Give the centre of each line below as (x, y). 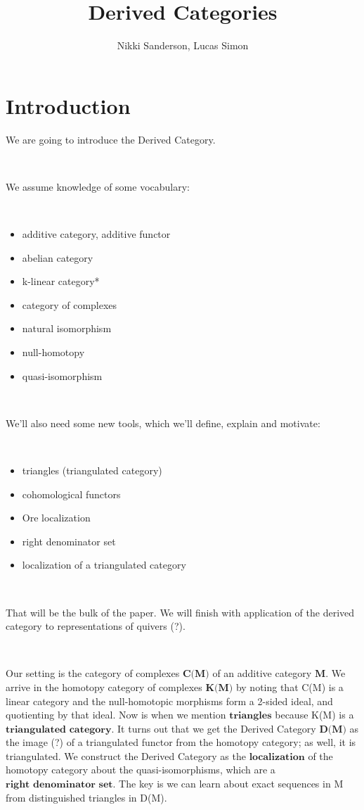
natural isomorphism (67, 328)
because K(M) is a (314, 715)
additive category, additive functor (96, 234)
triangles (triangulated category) (92, 470)
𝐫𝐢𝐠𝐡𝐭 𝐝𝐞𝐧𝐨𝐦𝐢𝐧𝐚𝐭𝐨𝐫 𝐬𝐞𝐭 (59, 785)
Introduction (68, 105)
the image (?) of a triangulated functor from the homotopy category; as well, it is (181, 742)
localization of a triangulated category (104, 565)
